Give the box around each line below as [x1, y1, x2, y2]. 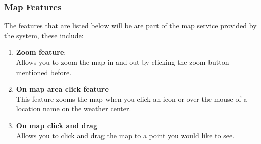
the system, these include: [4, 30, 84, 40]
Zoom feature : [16, 47, 66, 57]
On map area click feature [16, 84, 109, 94]
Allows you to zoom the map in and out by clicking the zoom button [16, 57, 229, 67]
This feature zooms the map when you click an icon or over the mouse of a [16, 93, 247, 104]
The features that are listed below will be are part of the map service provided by [4, 20, 257, 31]
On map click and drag [16, 120, 97, 130]
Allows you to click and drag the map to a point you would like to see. [16, 130, 235, 140]
